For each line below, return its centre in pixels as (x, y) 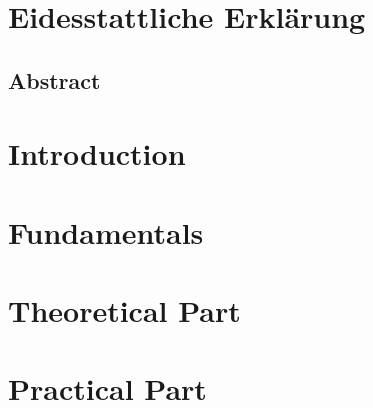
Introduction (97, 153)
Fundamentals (106, 231)
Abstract (54, 79)
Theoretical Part (124, 310)
